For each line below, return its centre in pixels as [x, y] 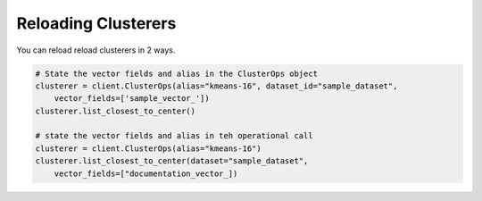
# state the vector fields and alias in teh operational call [174, 136]
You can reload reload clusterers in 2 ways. [96, 50]
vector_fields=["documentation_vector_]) [146, 173]
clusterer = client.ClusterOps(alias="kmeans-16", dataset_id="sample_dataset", [216, 86]
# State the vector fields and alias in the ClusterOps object [177, 73]
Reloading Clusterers [96, 23]
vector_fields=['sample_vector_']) [132, 99]
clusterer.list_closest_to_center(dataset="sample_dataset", [172, 161]
